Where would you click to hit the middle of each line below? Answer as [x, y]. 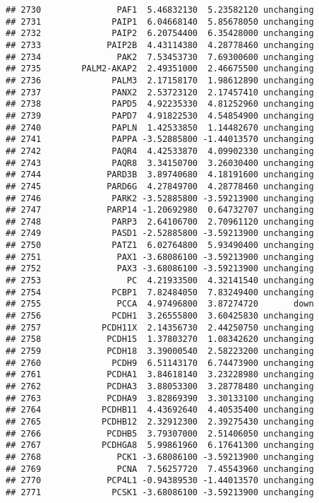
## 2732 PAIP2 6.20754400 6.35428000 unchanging [160, 34]
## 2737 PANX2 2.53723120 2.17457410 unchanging [160, 92]
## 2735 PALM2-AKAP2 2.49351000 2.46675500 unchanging [160, 69]
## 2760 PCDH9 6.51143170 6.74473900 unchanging [160, 363]
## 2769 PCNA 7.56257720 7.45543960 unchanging [160, 469]
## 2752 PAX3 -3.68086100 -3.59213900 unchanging [160, 269]
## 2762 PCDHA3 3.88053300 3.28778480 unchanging [160, 386]
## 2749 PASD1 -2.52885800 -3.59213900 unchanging [160, 233]
